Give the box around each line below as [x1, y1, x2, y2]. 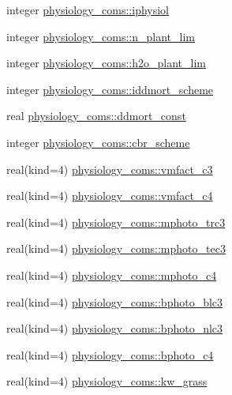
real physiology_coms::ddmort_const [6, 107, 186, 124]
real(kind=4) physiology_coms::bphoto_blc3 [6, 293, 223, 310]
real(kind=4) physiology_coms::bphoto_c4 [6, 346, 214, 363]
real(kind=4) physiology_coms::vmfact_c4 [6, 187, 213, 204]
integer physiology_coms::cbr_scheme [6, 134, 190, 150]
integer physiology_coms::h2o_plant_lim [6, 55, 206, 71]
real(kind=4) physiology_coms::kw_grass [6, 373, 208, 389]
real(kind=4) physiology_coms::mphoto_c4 [6, 266, 217, 283]
